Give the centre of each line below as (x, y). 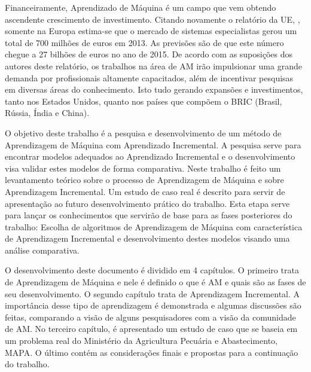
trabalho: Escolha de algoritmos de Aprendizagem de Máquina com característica (154, 226)
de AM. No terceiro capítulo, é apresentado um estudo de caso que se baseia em (151, 329)
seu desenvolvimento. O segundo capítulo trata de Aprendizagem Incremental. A (153, 293)
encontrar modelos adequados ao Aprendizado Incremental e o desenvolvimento (150, 156)
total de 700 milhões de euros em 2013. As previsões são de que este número (144, 42)
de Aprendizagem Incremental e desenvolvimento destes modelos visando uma (147, 238)
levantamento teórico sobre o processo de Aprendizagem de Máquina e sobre (144, 180)
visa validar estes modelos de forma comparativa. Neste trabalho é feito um (143, 168)
